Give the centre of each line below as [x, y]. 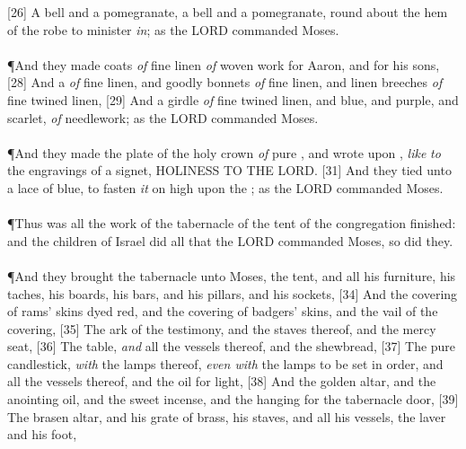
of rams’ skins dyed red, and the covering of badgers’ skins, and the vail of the [223, 311]
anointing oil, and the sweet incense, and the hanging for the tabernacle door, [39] [233, 399]
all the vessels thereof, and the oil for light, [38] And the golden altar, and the [222, 381]
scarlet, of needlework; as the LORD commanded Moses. [163, 117]
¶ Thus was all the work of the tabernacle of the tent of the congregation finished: [232, 223]
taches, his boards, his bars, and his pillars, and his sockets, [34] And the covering [233, 293]
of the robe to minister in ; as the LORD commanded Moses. [173, 29]
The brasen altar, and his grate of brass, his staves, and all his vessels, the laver [227, 416]
